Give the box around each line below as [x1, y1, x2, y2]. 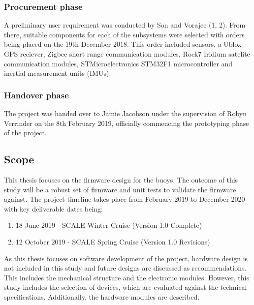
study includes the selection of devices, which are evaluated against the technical [4, 282, 247, 292]
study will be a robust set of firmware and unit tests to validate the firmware [4, 184, 236, 194]
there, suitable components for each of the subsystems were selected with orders [4, 29, 245, 39]
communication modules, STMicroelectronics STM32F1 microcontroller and [4, 58, 233, 68]
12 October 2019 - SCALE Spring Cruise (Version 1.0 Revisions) [15, 236, 210, 246]
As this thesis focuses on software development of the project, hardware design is [4, 253, 248, 263]
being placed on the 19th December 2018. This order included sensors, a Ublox [4, 39, 242, 49]
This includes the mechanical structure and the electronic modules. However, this [4, 272, 249, 282]
